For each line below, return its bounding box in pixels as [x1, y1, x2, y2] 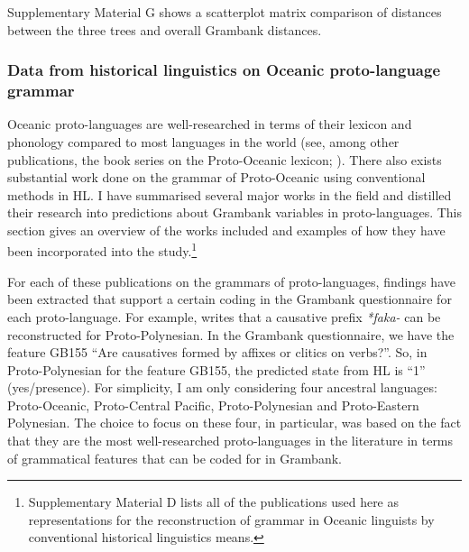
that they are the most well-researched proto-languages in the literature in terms [7, 431, 454, 450]
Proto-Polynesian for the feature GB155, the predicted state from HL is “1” [7, 360, 426, 379]
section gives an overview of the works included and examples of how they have [7, 220, 446, 239]
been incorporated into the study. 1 [7, 239, 198, 261]
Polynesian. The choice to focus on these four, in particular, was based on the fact [7, 413, 462, 432]
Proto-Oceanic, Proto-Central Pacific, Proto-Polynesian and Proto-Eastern [7, 395, 419, 414]
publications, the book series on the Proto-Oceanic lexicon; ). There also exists [7, 150, 442, 169]
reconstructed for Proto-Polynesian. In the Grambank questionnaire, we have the [7, 325, 455, 344]
